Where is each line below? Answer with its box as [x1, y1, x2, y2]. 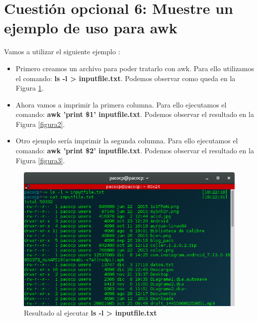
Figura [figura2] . [15, 118, 65, 129]
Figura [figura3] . [15, 155, 65, 165]
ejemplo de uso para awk [4, 17, 177, 38]
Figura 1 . [15, 83, 44, 93]
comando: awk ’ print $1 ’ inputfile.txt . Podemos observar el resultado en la [15, 109, 254, 119]
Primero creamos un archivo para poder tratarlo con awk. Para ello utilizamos [15, 63, 255, 73]
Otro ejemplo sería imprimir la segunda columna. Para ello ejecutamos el [15, 135, 238, 146]
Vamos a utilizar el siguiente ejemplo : [4, 46, 120, 57]
